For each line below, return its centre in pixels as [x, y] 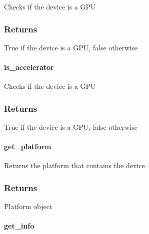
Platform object [28, 206]
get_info [19, 226]
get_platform [28, 146]
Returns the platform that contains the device [74, 165]
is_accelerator [29, 67]
